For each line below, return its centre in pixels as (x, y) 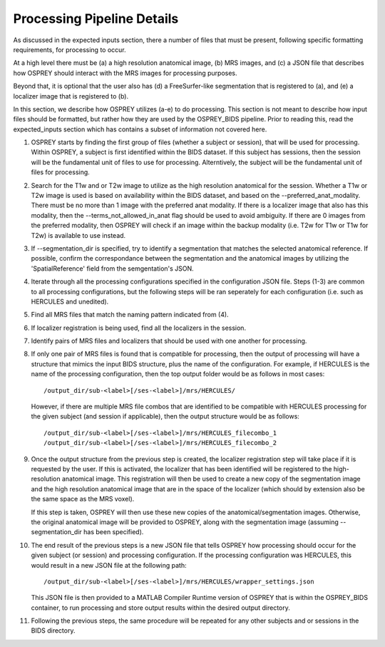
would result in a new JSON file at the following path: (109, 565)
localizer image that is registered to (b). (71, 96)
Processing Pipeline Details (96, 19)
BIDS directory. (53, 631)
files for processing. (61, 172)
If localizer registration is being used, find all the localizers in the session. (138, 328)
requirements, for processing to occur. (70, 49)
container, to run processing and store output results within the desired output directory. (160, 608)
